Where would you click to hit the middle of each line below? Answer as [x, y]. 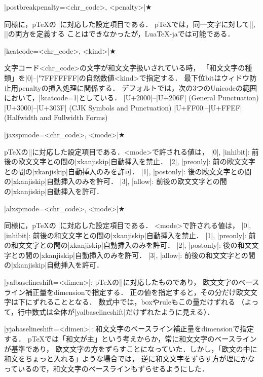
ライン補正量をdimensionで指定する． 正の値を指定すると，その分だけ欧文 [127, 292]
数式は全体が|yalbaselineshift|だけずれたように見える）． [123, 311]
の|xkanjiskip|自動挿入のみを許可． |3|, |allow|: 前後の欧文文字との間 [116, 181]
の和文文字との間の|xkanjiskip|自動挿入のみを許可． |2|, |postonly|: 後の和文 [128, 245]
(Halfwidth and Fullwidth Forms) [56, 117]
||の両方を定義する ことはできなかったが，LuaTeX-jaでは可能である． [119, 34]
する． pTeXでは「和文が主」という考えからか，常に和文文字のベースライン [130, 339]
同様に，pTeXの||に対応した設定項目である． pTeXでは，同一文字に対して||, [130, 24]
